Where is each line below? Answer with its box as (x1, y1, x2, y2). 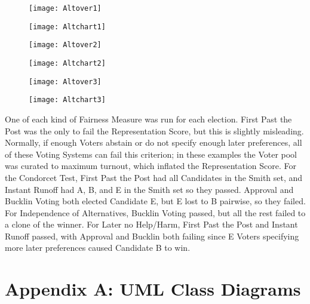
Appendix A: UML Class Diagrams (5, 277, 301, 301)
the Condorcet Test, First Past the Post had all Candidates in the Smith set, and (5, 171, 303, 183)
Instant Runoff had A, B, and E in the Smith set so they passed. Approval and (5, 183, 294, 195)
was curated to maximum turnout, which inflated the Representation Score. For (5, 159, 297, 172)
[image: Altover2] (29, 41, 102, 50)
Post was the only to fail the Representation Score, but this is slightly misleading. (5, 124, 304, 137)
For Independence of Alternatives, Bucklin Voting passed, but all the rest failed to (5, 206, 306, 219)
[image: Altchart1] (29, 22, 106, 31)
